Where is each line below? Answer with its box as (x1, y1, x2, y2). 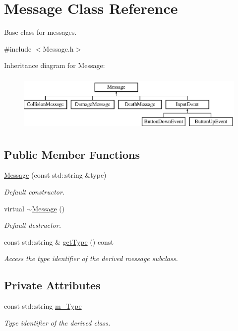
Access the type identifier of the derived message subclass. (4, 253, 178, 264)
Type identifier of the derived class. (4, 317, 111, 328)
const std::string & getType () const (4, 236, 114, 247)
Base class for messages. (4, 27, 77, 37)
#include (4, 43, 32, 54)
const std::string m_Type (4, 301, 82, 311)
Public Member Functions (4, 146, 140, 162)
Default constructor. (4, 187, 65, 197)
